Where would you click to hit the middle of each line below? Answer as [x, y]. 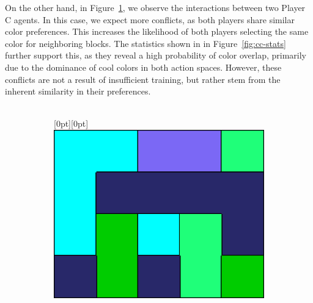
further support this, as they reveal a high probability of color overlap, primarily [156, 55]
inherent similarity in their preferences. [78, 91]
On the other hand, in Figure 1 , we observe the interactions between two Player [155, 7]
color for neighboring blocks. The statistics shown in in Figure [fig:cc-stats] [145, 43]
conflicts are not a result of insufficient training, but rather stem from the [143, 79]
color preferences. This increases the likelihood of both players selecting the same [157, 31]
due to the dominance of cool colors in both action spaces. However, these [143, 67]
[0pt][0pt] [71, 123]
